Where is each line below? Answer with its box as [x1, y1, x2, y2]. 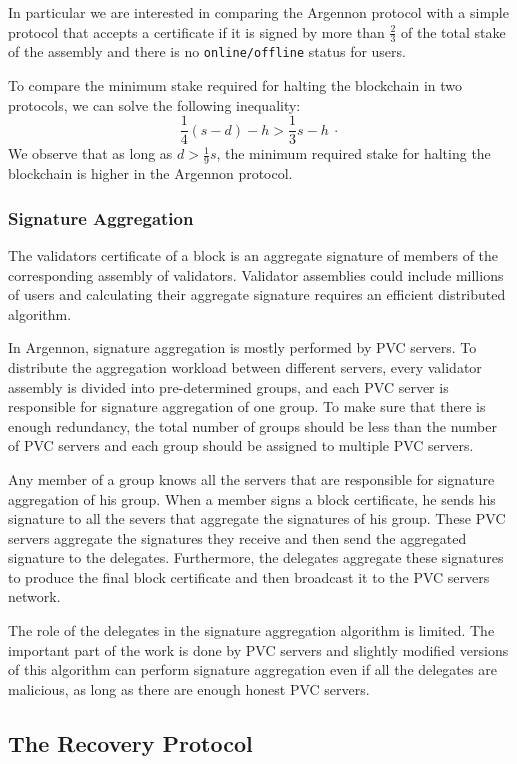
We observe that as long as [8, 143, 173, 164]
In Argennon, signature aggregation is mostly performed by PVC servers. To [8, 337, 477, 358]
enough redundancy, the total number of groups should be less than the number [8, 415, 497, 436]
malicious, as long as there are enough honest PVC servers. [8, 678, 370, 699]
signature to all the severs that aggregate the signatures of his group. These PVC [8, 508, 506, 529]
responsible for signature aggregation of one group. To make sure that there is [8, 396, 486, 417]
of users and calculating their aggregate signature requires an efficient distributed [8, 284, 506, 305]
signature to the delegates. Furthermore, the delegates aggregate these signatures [8, 547, 504, 568]
